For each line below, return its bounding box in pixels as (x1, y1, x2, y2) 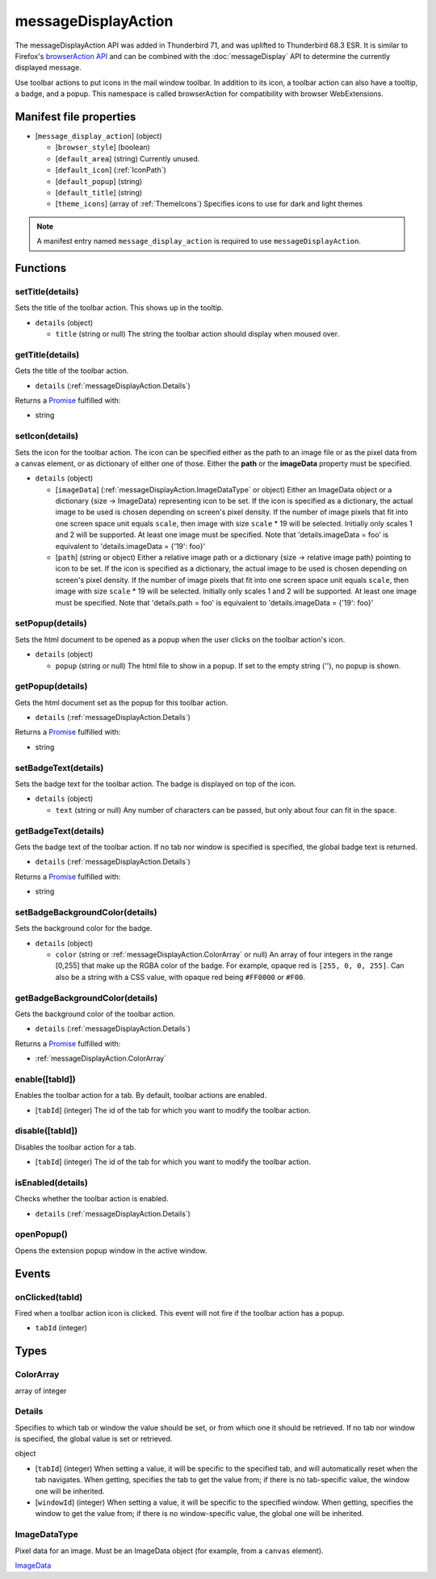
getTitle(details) (15, 349, 80, 360)
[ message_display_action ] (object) (35, 132, 162, 141)
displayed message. (15, 63, 82, 73)
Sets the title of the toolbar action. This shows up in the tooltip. (15, 303, 224, 312)
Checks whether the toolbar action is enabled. (15, 1194, 169, 1204)
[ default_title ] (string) (55, 187, 143, 197)
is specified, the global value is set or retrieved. (15, 1434, 173, 1444)
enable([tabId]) (15, 1074, 76, 1085)
